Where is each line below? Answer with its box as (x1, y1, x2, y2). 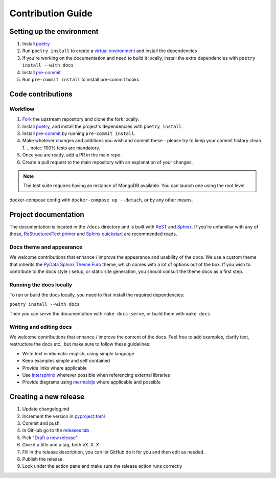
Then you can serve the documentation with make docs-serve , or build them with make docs (9, 310, 211, 316)
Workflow (9, 105, 35, 112)
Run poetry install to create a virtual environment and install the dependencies (22, 48, 197, 54)
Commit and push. (22, 420, 61, 426)
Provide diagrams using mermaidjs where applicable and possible (22, 379, 161, 385)
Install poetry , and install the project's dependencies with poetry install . (22, 123, 183, 129)
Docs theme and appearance (9, 243, 83, 251)
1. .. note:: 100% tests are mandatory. (22, 145, 101, 151)
